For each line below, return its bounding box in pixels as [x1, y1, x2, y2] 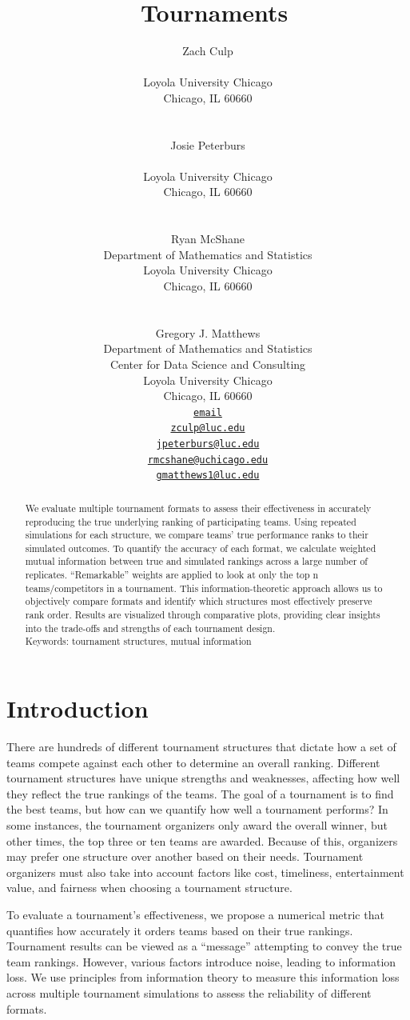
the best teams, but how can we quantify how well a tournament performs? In [6, 801, 388, 818]
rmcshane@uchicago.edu [147, 454, 269, 466]
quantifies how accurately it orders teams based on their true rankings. [6, 922, 353, 938]
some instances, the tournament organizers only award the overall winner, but [6, 816, 388, 833]
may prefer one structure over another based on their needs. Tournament [6, 848, 364, 865]
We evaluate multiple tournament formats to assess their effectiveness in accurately [25, 501, 372, 514]
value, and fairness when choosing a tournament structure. [6, 879, 293, 896]
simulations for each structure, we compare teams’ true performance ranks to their [25, 528, 368, 542]
